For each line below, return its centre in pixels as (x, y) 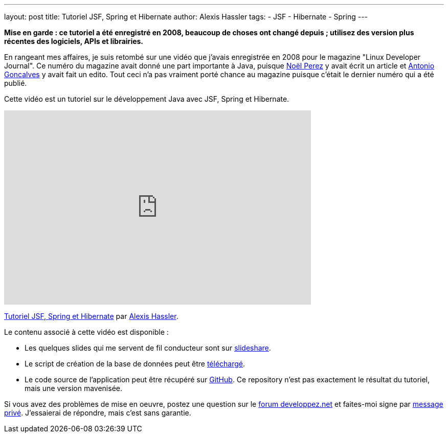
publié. (16, 83)
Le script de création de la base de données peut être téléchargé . (135, 364)
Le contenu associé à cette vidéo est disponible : (86, 332)
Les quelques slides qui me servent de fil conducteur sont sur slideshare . (148, 348)
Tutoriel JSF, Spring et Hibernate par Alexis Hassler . (91, 316)
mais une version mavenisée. (73, 388)
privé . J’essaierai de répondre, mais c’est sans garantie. (98, 413)
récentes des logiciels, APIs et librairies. (74, 41)
